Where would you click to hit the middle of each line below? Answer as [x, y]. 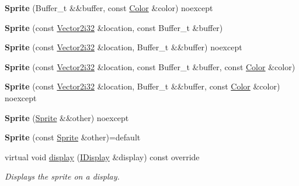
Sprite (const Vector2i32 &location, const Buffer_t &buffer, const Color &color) [150, 66]
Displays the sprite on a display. [62, 176]
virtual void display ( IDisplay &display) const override [102, 156]
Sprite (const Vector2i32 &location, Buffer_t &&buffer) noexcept [124, 47]
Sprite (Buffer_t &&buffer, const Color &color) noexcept [109, 8]
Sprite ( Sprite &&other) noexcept [67, 117]
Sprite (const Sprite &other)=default [73, 137]
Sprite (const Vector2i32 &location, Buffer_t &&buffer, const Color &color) [142, 86]
